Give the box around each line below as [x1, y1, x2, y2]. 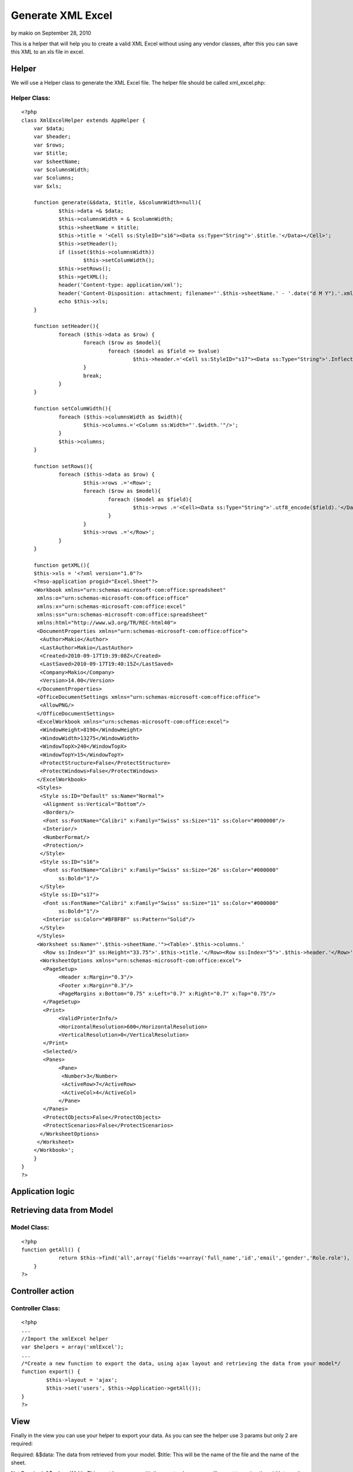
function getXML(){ [33, 562, 90, 568]
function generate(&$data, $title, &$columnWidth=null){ [33, 199, 201, 206]
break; [83, 372, 102, 379]
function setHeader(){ [33, 323, 99, 330]
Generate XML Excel [11, 9, 113, 22]
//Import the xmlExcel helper [21, 1335, 109, 1342]
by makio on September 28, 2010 [11, 29, 91, 37]
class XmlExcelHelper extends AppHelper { [21, 117, 146, 124]
